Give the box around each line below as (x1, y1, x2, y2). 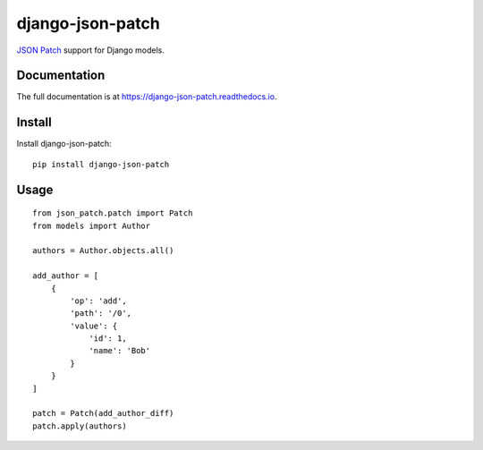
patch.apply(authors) (32, 420, 127, 431)
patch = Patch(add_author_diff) (32, 408, 174, 419)
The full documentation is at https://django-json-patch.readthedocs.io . (16, 91, 277, 102)
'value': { (70, 320, 118, 331)
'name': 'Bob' (89, 345, 151, 356)
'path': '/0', (70, 309, 132, 318)
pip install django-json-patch (32, 159, 170, 169)
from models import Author (32, 220, 151, 231)
